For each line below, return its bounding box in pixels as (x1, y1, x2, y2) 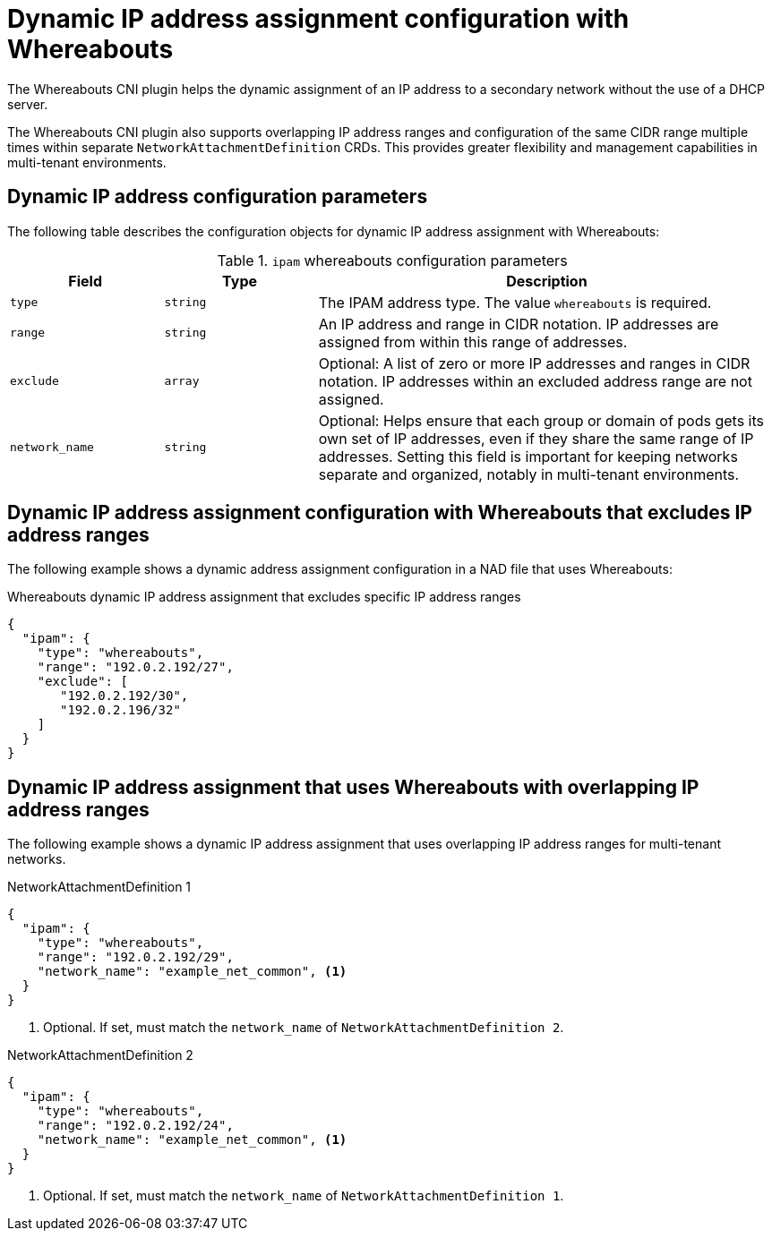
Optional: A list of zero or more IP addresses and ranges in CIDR (318, 354, 751, 372)
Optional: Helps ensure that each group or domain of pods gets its (318, 411, 764, 430)
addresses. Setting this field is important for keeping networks (318, 447, 738, 465)
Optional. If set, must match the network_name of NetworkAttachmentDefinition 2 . (43, 1020, 564, 1036)
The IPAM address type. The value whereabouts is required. (318, 293, 712, 312)
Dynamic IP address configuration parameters (7, 185, 428, 209)
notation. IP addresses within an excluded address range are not (318, 371, 752, 390)
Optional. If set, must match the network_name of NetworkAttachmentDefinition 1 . (43, 1188, 564, 1204)
